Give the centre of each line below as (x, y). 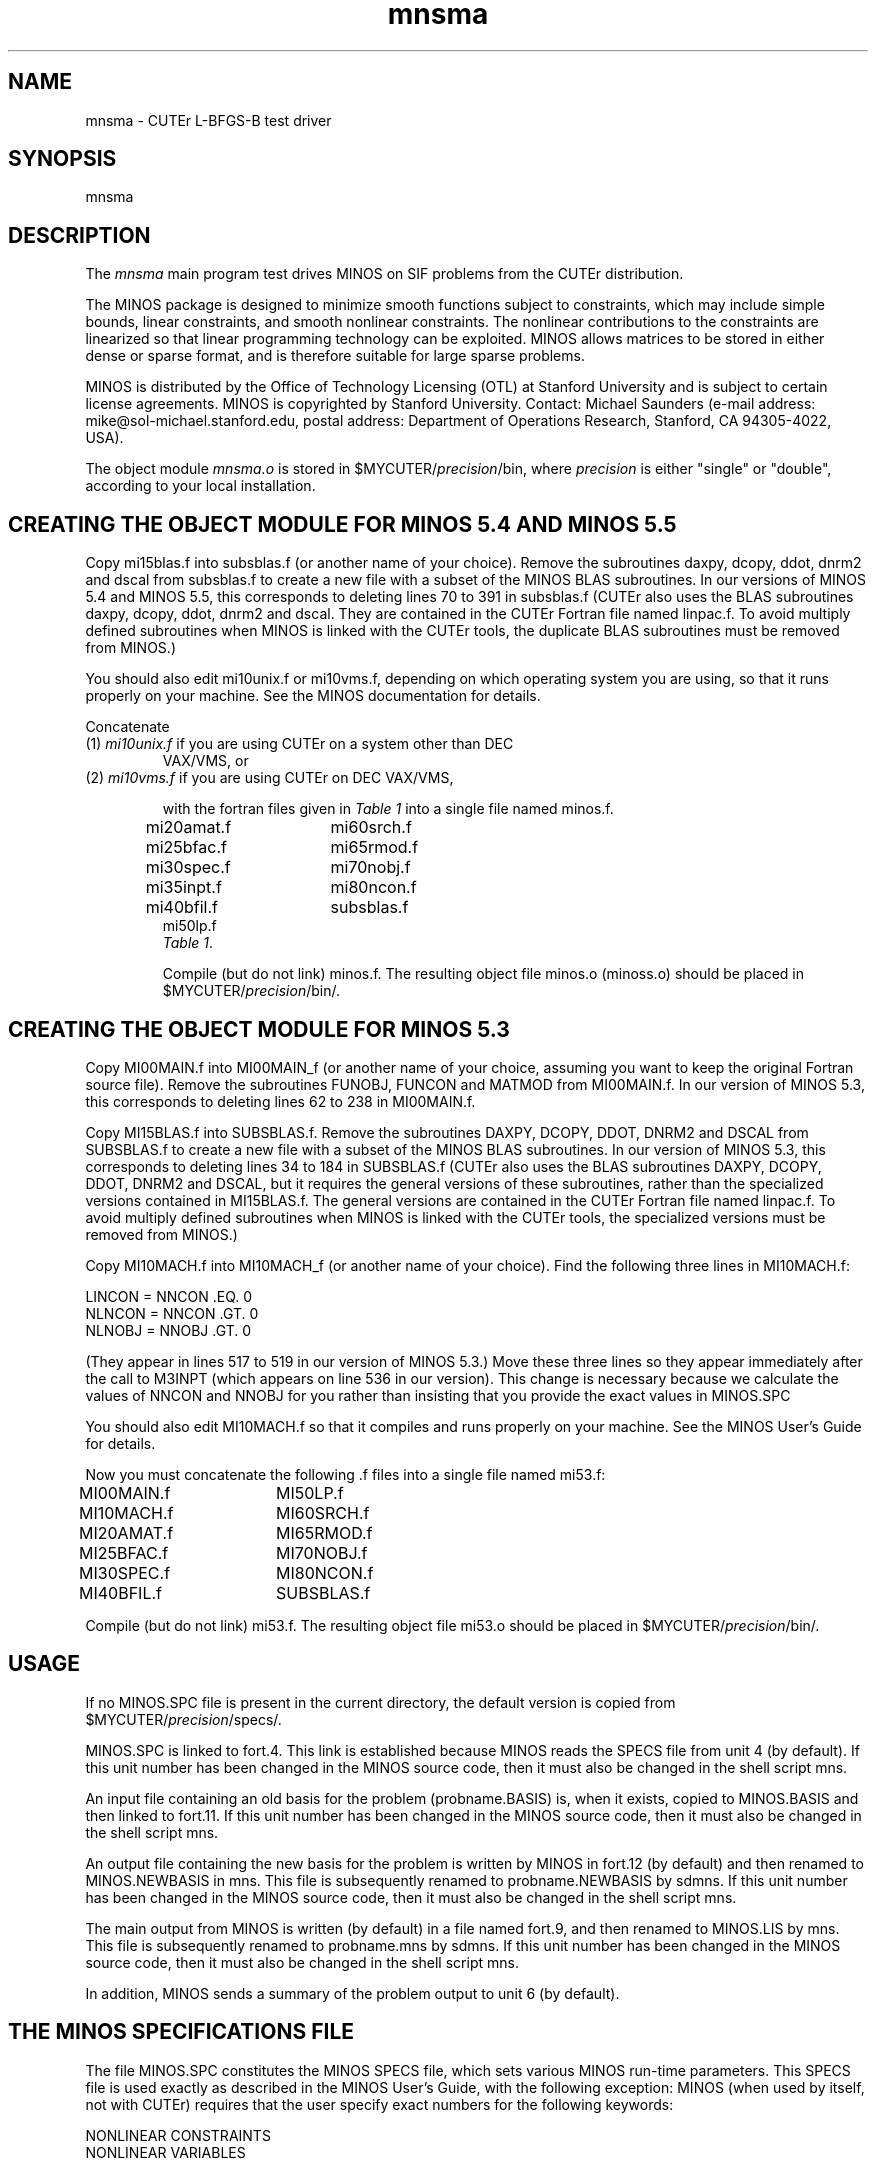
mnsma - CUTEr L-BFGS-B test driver (208, 120)
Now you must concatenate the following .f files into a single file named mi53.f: (345, 1474)
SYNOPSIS (62, 159)
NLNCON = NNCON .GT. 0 (172, 1313)
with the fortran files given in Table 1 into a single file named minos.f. (388, 809)
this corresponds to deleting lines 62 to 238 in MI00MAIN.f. (280, 1101)
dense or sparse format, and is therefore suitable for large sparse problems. (335, 356)
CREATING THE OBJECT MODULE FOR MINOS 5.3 (259, 1029)
